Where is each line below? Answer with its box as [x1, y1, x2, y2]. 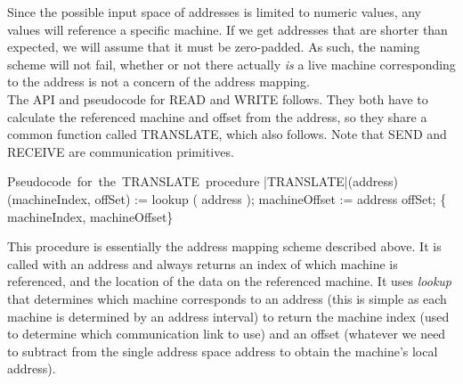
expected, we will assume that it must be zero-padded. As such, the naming [7, 37, 420, 56]
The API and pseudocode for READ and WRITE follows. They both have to [7, 89, 428, 108]
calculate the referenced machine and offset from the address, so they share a [7, 107, 427, 126]
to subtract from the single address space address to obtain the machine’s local [7, 341, 438, 360]
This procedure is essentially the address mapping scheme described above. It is [7, 237, 442, 256]
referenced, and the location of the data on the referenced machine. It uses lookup [7, 272, 452, 290]
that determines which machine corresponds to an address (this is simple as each [7, 289, 447, 307]
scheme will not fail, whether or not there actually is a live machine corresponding [7, 54, 456, 73]
